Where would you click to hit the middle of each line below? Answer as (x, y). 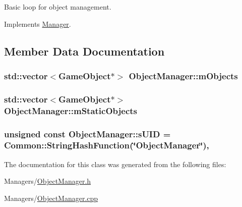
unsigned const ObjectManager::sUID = (87, 134)
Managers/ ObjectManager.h (48, 181)
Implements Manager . (38, 23)
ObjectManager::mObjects (183, 75)
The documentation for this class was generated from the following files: (115, 164)
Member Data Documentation (84, 51)
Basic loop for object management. (58, 7)
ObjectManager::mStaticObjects (71, 110)
